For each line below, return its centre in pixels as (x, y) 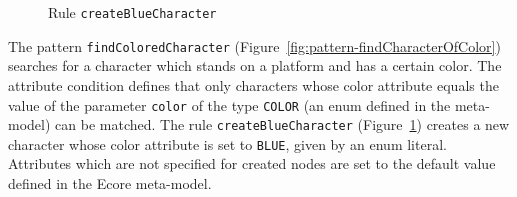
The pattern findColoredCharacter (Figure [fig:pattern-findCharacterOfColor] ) (254, 45)
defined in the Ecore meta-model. (110, 183)
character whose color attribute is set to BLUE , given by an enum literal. (227, 143)
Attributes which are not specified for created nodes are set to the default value (252, 163)
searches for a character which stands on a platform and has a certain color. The (255, 65)
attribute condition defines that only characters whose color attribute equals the (253, 84)
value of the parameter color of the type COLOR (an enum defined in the (229, 104)
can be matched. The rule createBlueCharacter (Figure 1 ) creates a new (282, 124)
